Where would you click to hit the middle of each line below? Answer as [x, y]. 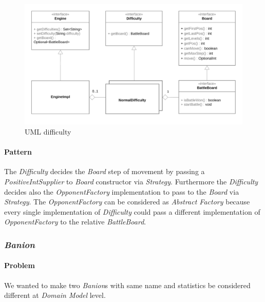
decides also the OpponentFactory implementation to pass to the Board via [122, 191]
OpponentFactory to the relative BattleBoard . [75, 222]
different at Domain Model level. [55, 295]
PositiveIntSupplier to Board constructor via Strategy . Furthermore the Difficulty [131, 181]
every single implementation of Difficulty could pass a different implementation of [132, 211]
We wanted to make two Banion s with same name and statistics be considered [127, 285]
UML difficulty [48, 131]
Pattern [18, 152]
